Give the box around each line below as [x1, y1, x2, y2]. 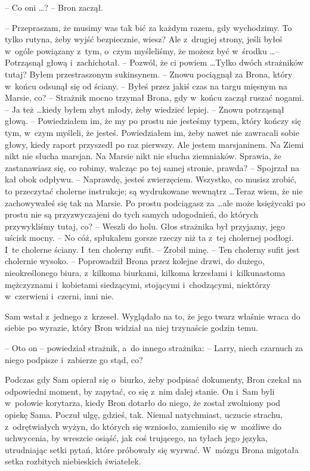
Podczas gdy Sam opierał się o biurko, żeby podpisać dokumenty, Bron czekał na [5, 373, 302, 386]
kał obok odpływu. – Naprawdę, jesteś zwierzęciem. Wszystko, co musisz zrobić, [5, 173, 297, 185]
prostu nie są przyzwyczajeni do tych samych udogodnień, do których [5, 208, 259, 221]
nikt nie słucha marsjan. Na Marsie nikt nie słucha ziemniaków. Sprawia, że [5, 150, 281, 162]
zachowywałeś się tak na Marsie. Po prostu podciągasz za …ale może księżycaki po [5, 196, 305, 209]
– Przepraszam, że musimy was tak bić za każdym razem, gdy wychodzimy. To [5, 21, 292, 33]
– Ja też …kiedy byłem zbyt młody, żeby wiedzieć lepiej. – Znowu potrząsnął [5, 103, 284, 115]
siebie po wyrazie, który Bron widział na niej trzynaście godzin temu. [5, 321, 258, 334]
